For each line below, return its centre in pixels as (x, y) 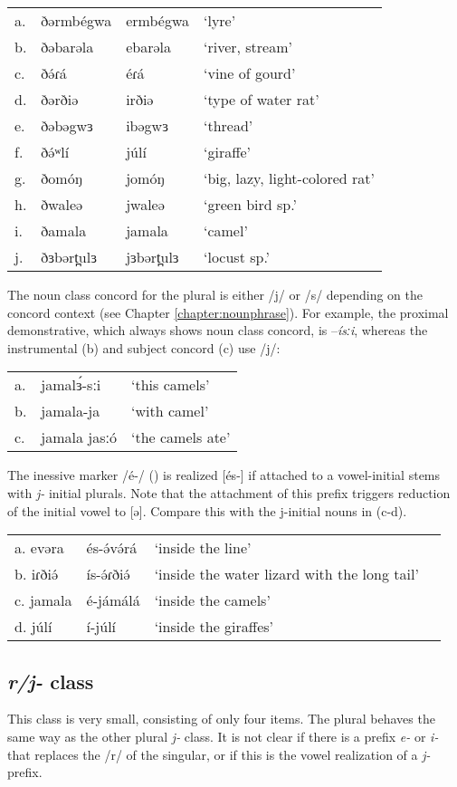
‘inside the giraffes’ (214, 627)
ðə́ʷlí (55, 152)
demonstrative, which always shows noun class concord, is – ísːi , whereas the (218, 330)
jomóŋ (145, 178)
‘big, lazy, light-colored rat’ (289, 178)
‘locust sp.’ (237, 257)
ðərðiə (60, 99)
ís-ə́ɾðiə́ (108, 574)
